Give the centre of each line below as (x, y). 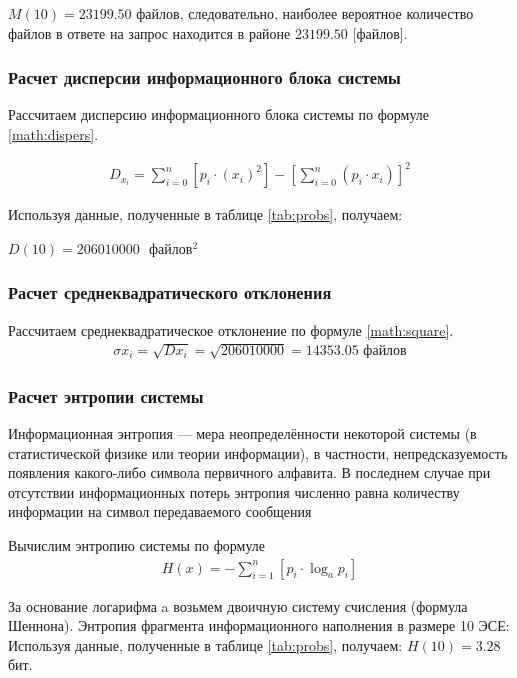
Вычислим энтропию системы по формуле (137, 544)
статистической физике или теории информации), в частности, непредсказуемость (258, 452)
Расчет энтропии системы (106, 395)
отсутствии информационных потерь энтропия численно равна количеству (234, 491)
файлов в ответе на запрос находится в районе (149, 32)
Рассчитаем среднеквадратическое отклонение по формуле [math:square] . (231, 329)
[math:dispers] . (53, 134)
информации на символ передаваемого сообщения (160, 511)
